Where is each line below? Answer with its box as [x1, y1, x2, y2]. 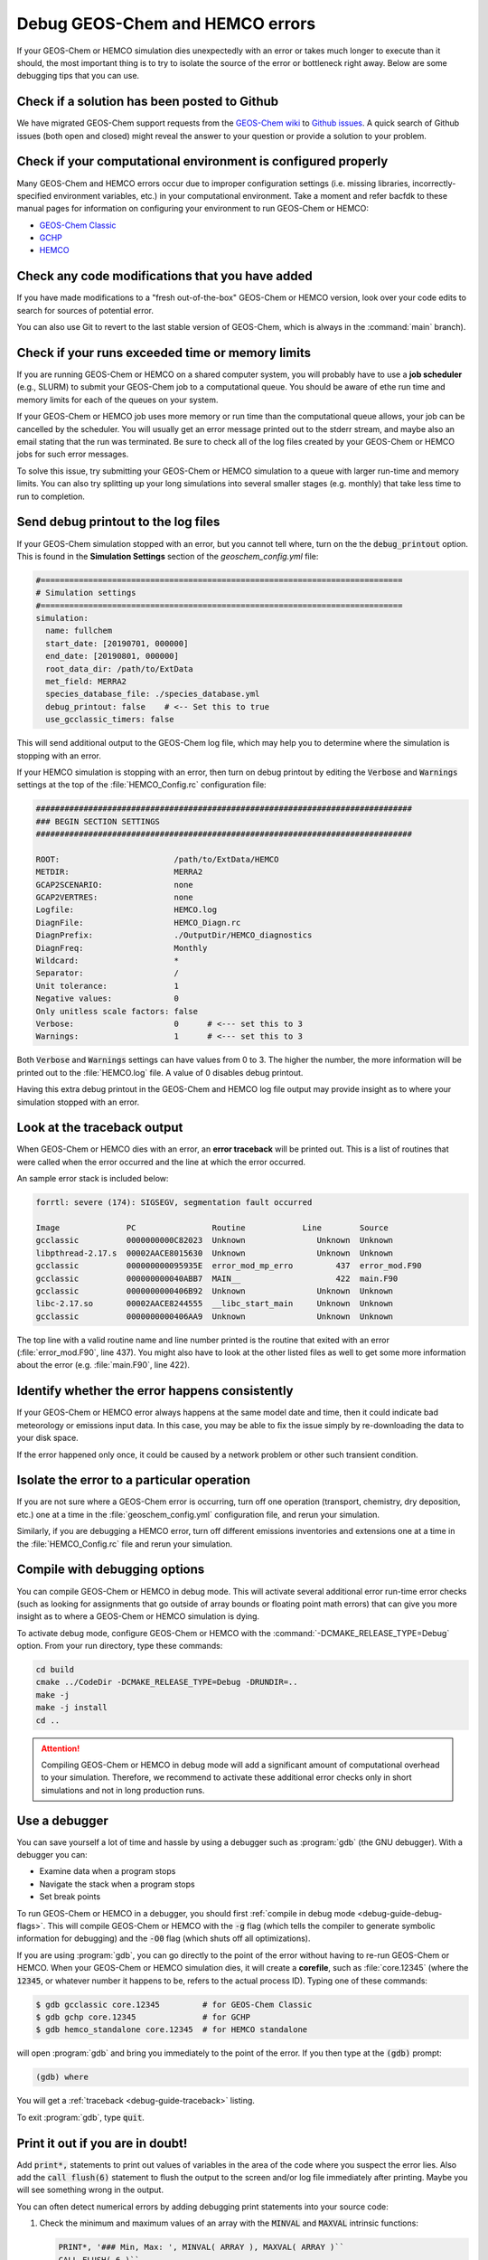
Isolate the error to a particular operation [16, 1473, 251, 1488]
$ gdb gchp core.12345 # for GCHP [35, 2011, 250, 2022]
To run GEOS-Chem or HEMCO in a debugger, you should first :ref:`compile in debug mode [16, 1907, 356, 1918]
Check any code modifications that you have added [16, 268, 314, 284]
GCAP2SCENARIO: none [35, 880, 193, 890]
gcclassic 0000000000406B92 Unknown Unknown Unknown [35, 1285, 393, 1296]
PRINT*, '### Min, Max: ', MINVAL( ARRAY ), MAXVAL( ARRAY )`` [58, 2242, 345, 2253]
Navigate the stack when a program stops [39, 1879, 195, 1889]
